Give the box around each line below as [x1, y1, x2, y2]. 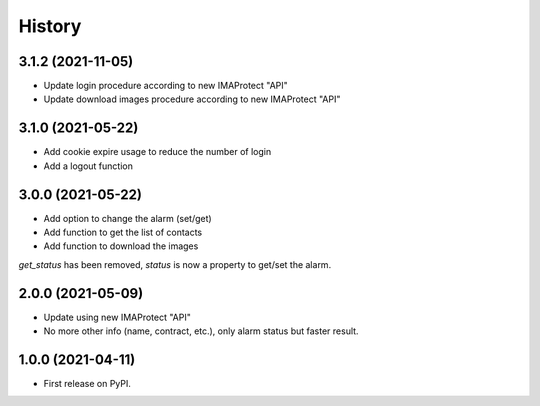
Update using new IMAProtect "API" [43, 311, 192, 323]
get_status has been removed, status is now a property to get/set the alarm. [18, 258, 332, 270]
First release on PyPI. [43, 378, 132, 390]
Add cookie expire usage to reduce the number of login [43, 146, 272, 158]
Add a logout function [43, 160, 134, 172]
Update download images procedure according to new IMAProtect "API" [43, 93, 341, 105]
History [18, 15, 82, 37]
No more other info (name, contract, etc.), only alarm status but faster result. [43, 325, 359, 337]
